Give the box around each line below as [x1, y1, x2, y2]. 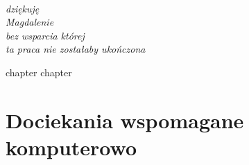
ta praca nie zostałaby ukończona [6, 42, 146, 56]
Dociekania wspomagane [6, 105, 244, 134]
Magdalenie [6, 15, 54, 29]
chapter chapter [6, 64, 72, 79]
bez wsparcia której [6, 28, 85, 42]
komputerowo [6, 132, 137, 161]
